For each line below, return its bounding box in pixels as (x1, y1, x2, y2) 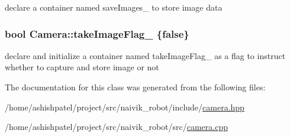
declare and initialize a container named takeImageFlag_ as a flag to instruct (5, 49, 286, 61)
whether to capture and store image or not (5, 61, 159, 73)
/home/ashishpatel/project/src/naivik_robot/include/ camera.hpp (5, 100, 244, 113)
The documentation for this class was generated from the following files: (5, 81, 266, 93)
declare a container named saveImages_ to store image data (5, 1, 223, 13)
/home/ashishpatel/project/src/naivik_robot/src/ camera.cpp (5, 120, 228, 133)
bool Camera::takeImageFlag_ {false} (5, 26, 189, 41)
